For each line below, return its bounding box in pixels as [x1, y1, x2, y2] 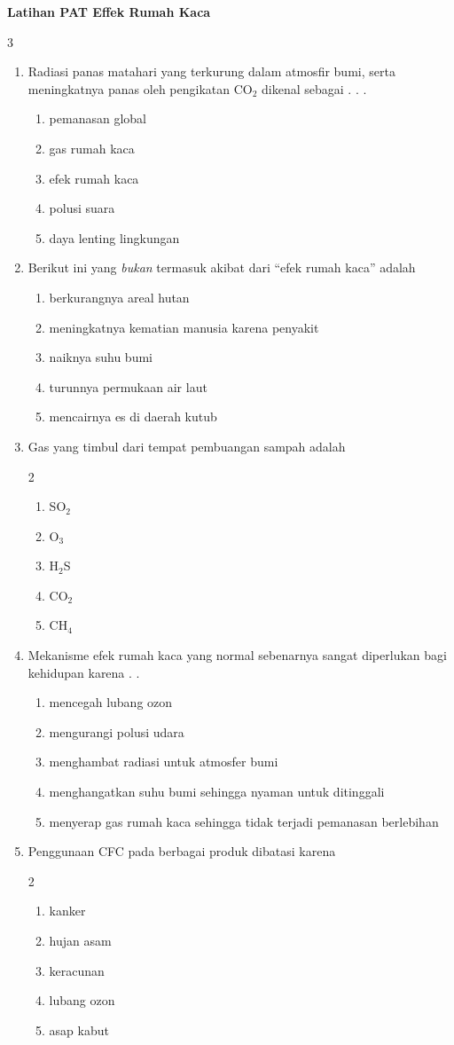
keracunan [49, 961, 105, 979]
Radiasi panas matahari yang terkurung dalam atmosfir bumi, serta [27, 62, 395, 81]
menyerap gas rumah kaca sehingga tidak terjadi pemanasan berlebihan [49, 812, 439, 830]
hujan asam [49, 931, 112, 949]
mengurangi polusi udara [49, 722, 184, 741]
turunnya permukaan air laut [49, 377, 207, 396]
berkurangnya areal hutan [49, 287, 190, 306]
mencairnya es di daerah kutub [49, 407, 217, 426]
